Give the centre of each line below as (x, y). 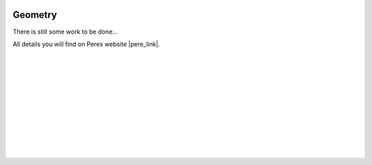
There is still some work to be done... (65, 32)
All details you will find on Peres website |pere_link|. (86, 44)
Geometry (35, 15)
